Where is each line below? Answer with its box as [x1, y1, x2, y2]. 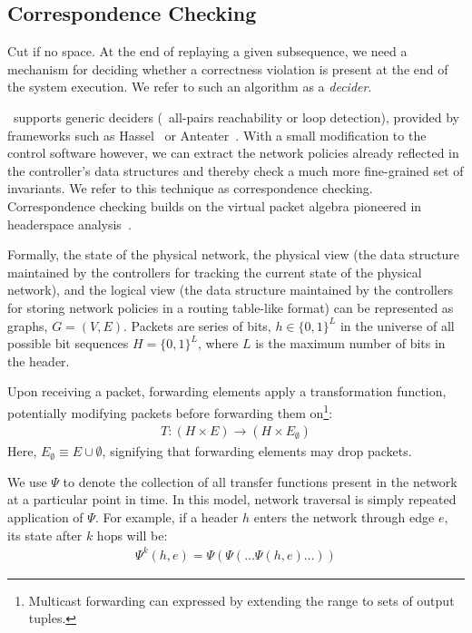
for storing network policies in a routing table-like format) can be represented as [7, 297, 454, 316]
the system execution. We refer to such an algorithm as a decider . [7, 77, 372, 96]
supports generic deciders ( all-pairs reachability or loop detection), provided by [13, 107, 460, 126]
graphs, [7, 316, 48, 335]
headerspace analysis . [7, 214, 132, 233]
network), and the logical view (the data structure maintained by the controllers [7, 280, 454, 299]
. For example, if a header [94, 507, 239, 526]
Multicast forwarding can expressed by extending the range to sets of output [28, 590, 455, 609]
